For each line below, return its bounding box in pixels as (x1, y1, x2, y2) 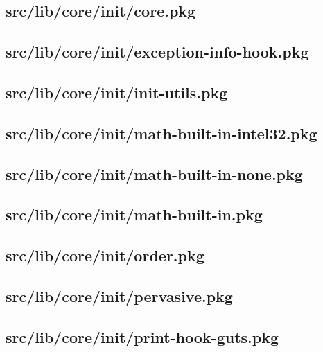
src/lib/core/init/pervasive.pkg (6, 285, 233, 306)
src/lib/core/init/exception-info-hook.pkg (6, 41, 309, 62)
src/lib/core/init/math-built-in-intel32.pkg (6, 122, 317, 143)
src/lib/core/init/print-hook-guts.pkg (6, 326, 279, 347)
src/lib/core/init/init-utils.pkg (6, 81, 228, 103)
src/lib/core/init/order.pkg (6, 245, 204, 266)
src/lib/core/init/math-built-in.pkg (6, 204, 263, 225)
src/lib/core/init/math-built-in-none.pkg (6, 163, 303, 184)
